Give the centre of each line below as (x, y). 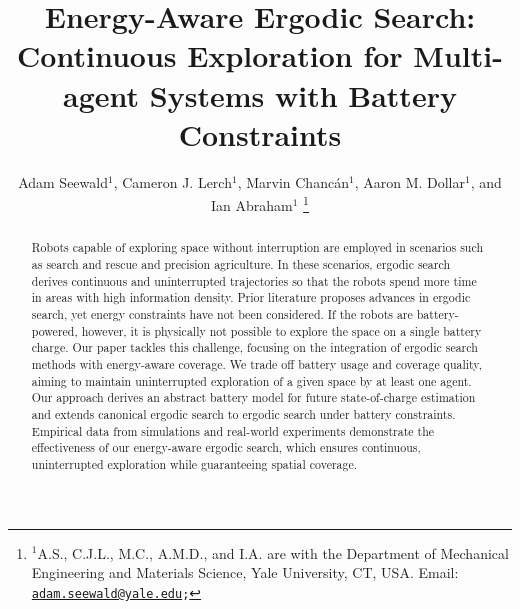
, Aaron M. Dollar (410, 181)
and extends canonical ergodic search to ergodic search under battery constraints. (243, 413)
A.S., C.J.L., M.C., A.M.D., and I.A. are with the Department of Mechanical (273, 552)
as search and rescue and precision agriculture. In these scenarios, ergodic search (241, 263)
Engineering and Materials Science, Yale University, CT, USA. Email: (245, 572)
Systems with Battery (303, 94)
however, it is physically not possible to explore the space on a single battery (281, 330)
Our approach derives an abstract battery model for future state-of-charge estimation (253, 397)
